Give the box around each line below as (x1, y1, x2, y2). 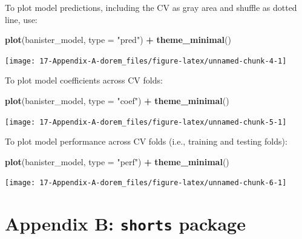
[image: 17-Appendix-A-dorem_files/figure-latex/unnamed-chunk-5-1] (5, 117, 287, 126)
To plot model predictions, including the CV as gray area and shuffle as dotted (5, 1, 297, 13)
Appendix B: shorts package (5, 211, 246, 236)
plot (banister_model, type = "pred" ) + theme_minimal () (5, 33, 231, 46)
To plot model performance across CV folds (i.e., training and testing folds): (5, 135, 287, 148)
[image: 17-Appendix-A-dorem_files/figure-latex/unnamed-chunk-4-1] (5, 56, 287, 65)
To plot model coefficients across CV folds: (5, 74, 163, 87)
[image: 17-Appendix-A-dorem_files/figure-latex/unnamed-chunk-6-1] (5, 178, 287, 188)
